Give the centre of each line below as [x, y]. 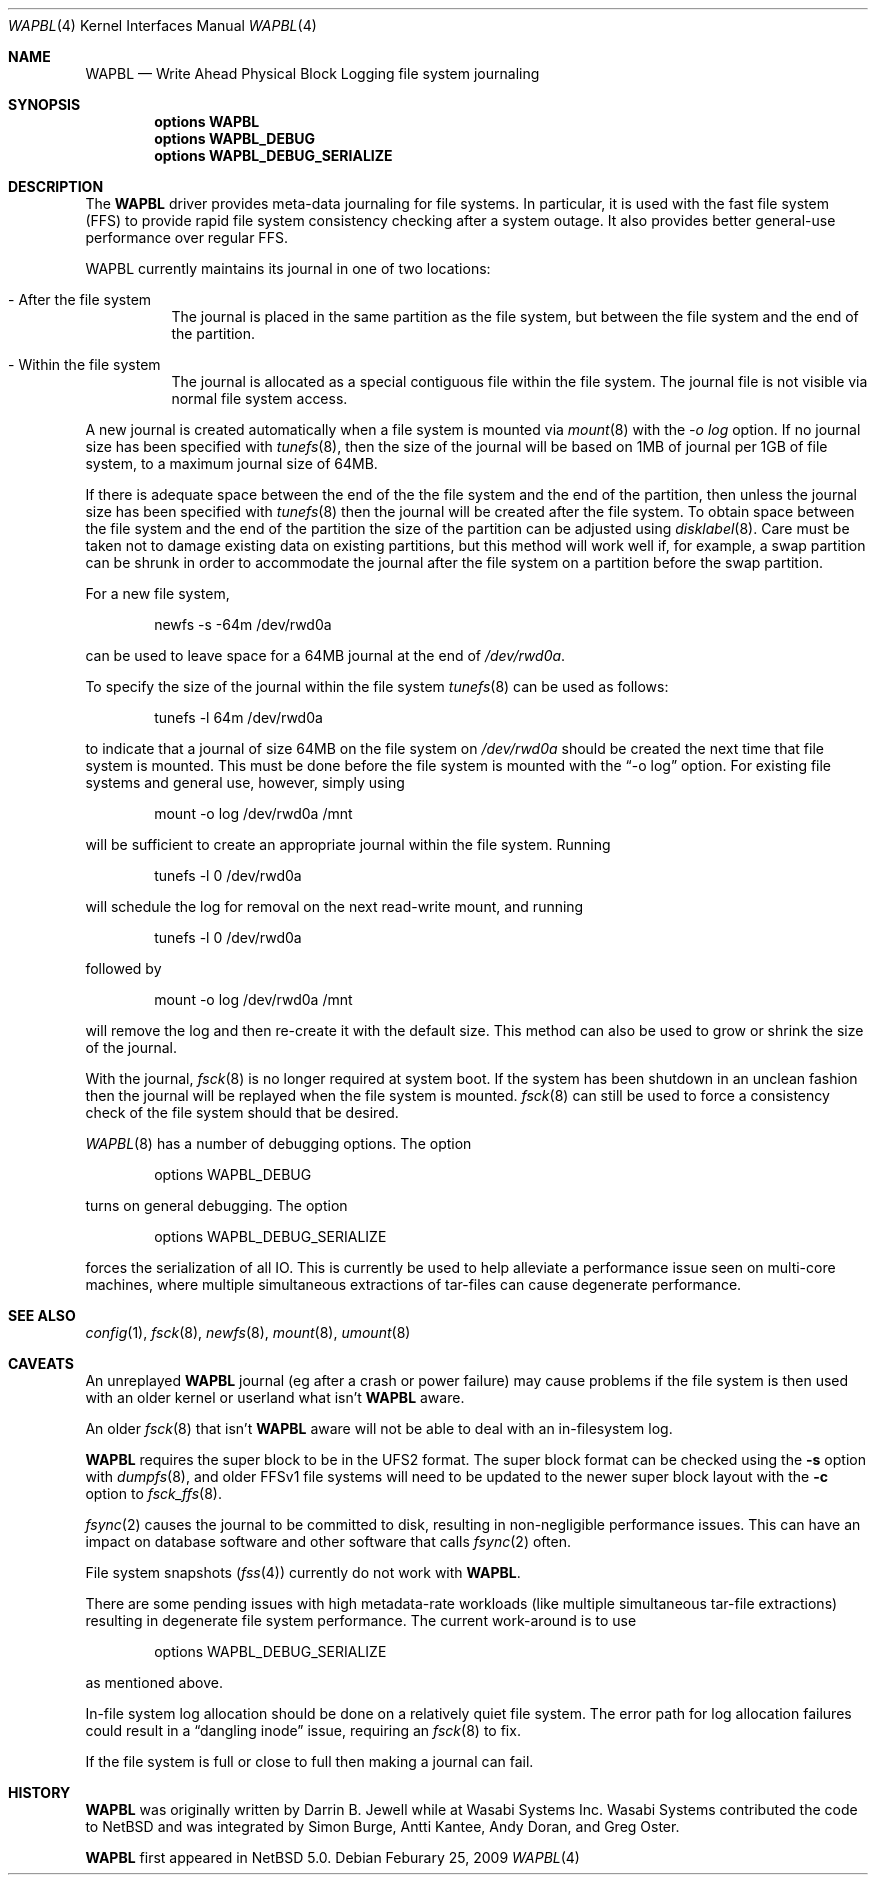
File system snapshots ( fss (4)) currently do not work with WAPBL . [303, 1572]
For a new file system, [157, 593]
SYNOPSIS [44, 104]
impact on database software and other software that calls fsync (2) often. [328, 1541]
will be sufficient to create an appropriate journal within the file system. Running [348, 844]
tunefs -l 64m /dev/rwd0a [238, 717]
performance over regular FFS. [186, 237]
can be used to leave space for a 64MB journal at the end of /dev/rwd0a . [325, 655]
